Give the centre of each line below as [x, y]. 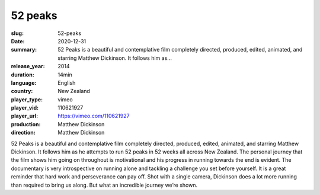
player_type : [27, 99]
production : [26, 124]
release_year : [28, 66]
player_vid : [25, 108]
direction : [23, 133]
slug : [17, 33]
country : [22, 91]
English [67, 82]
